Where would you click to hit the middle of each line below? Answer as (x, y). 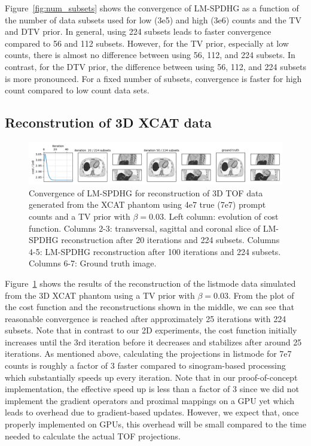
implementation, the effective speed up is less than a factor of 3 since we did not (152, 389)
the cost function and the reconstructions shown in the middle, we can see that (150, 307)
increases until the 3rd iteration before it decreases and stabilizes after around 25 (153, 342)
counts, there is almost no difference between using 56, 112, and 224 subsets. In (150, 55)
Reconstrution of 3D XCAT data (108, 122)
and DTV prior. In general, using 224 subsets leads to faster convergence (138, 31)
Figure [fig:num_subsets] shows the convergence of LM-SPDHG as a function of (152, 8)
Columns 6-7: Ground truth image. (93, 263)
